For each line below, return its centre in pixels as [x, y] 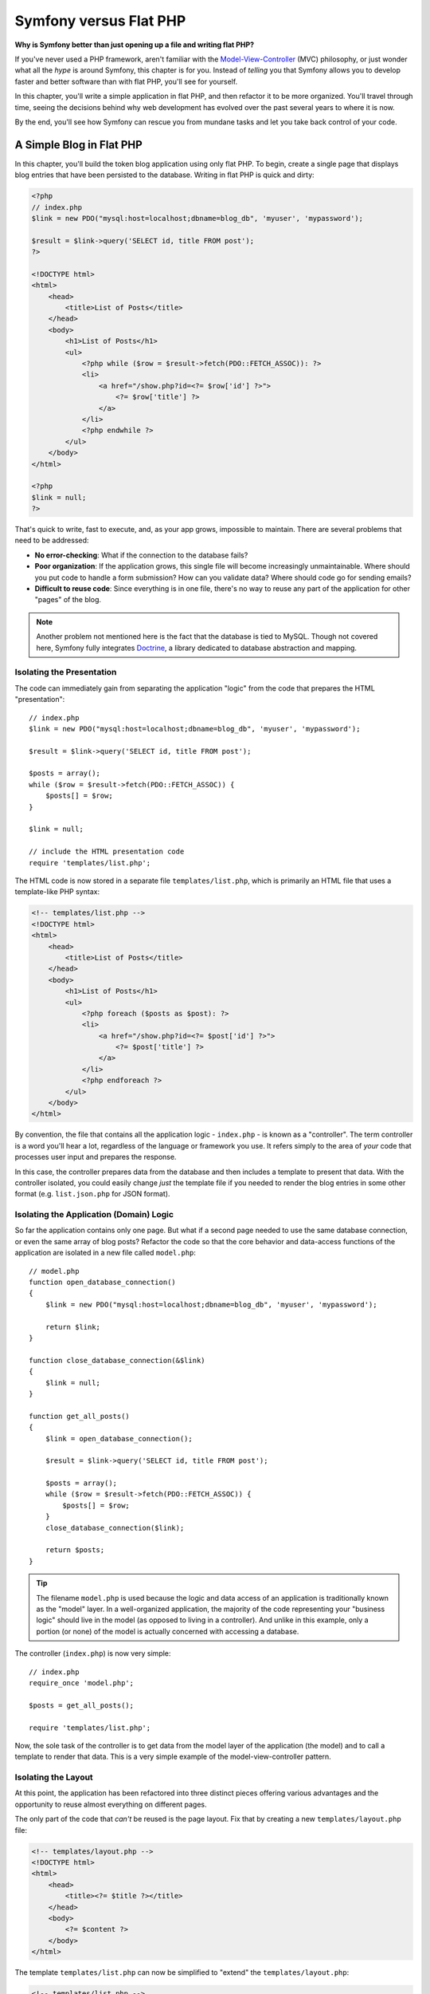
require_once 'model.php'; [82, 1683]
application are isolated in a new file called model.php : [106, 1253]
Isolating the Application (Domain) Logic [94, 1215]
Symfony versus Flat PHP [100, 21]
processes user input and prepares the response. [96, 1157]
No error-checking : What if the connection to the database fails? [141, 555]
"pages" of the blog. [68, 600]
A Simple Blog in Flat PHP [78, 145]
